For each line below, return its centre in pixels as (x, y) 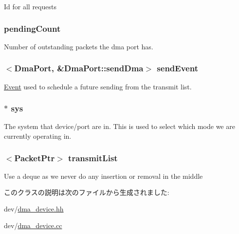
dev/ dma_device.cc (33, 225)
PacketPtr (35, 158)
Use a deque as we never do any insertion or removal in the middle (103, 176)
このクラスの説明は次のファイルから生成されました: (87, 192)
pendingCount (32, 28)
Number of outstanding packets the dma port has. (79, 46)
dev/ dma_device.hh (34, 209)
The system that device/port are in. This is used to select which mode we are (119, 126)
